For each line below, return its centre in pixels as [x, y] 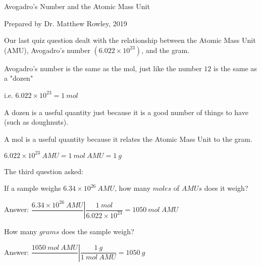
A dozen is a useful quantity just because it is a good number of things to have [126, 112]
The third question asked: [44, 171]
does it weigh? [226, 188]
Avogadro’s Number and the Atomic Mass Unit [77, 6]
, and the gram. [166, 50]
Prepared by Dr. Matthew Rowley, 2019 [66, 23]
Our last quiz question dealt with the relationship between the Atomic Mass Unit [130, 40]
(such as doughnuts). [36, 122]
